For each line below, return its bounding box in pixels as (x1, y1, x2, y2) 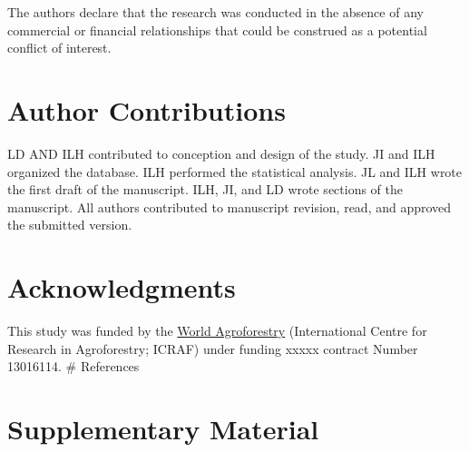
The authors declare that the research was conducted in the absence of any (7, 3, 424, 21)
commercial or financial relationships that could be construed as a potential (7, 20, 427, 39)
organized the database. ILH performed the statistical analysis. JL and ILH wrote (7, 162, 463, 181)
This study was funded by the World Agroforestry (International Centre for (7, 321, 427, 339)
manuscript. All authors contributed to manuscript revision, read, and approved (7, 197, 452, 216)
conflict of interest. (7, 38, 112, 57)
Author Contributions (7, 91, 286, 128)
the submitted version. (7, 215, 132, 234)
